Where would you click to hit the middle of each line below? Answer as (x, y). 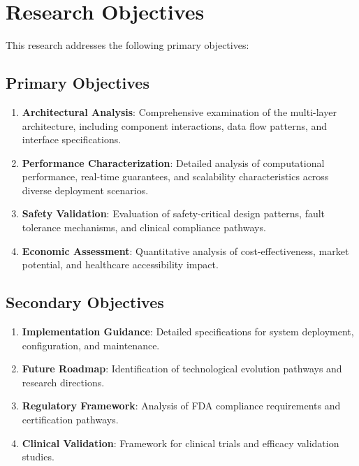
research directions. (63, 382)
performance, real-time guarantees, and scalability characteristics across (175, 176)
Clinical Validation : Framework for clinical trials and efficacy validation (181, 443)
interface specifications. (72, 139)
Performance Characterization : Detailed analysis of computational (173, 162)
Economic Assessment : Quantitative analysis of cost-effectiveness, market (185, 250)
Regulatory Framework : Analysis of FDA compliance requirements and (181, 406)
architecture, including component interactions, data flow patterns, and (175, 125)
